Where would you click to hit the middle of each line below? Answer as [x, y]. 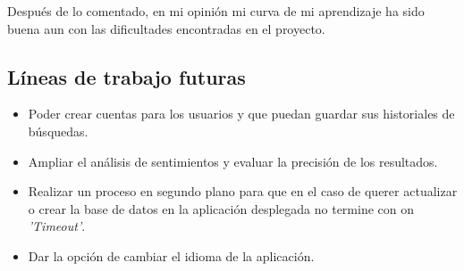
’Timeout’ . [57, 226]
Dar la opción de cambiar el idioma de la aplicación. [171, 255]
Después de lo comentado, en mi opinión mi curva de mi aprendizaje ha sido [216, 11]
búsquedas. [58, 131]
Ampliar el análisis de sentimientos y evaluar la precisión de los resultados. [233, 161]
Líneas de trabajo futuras [127, 76]
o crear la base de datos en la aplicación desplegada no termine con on [221, 208]
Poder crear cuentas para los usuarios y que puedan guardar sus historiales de [241, 114]
